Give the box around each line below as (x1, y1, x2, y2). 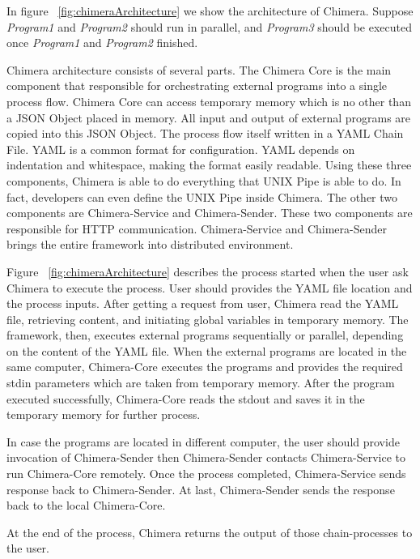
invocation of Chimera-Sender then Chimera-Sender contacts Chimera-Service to (6, 449, 406, 466)
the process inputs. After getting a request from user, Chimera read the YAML (6, 295, 399, 312)
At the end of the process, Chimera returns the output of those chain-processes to (6, 523, 413, 540)
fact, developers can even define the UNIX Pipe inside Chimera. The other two (6, 188, 398, 205)
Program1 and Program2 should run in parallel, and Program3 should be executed (6, 18, 413, 35)
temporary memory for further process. (6, 406, 201, 423)
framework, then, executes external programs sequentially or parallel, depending (6, 326, 404, 344)
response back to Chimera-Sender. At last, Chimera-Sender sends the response (6, 480, 395, 497)
